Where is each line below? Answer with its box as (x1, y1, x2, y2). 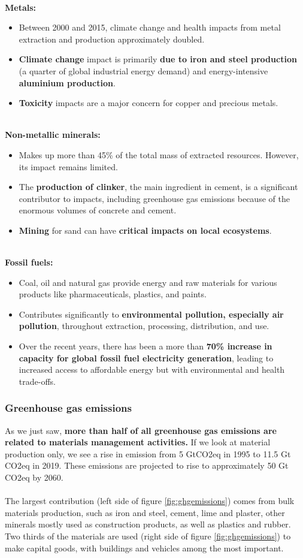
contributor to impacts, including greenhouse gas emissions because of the (19, 192, 290, 204)
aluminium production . (19, 76, 116, 89)
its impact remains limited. (19, 160, 118, 173)
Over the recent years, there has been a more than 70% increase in (19, 340, 272, 352)
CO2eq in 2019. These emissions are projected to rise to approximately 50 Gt (5, 459, 289, 472)
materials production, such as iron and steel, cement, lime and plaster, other (5, 506, 285, 518)
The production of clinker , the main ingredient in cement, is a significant (19, 180, 298, 193)
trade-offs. (19, 375, 56, 387)
